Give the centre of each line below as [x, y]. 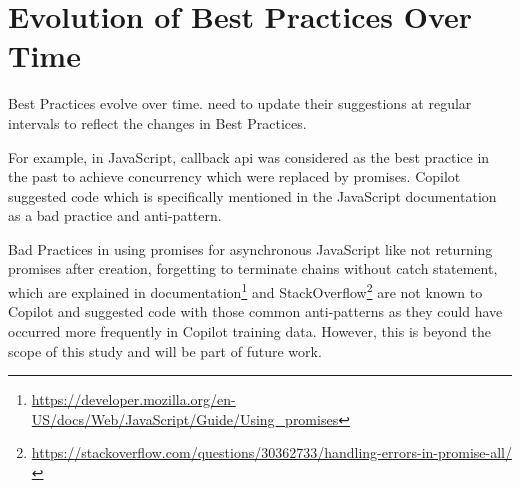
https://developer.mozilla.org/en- [133, 399]
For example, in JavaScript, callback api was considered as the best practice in [249, 156]
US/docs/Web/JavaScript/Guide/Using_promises [185, 418]
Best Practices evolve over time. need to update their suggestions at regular [240, 103]
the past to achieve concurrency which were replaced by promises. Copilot [234, 176]
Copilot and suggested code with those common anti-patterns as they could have [255, 311]
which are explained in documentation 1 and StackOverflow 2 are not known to [245, 290]
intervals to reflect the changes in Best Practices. [157, 122]
